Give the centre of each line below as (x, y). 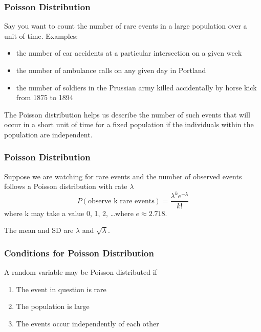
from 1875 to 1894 (45, 97)
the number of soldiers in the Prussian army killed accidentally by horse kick (136, 87)
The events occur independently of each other (88, 323)
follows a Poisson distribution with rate (66, 186)
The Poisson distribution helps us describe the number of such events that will (127, 114)
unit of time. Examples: (41, 35)
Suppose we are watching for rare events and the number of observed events (123, 176)
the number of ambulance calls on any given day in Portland (111, 70)
